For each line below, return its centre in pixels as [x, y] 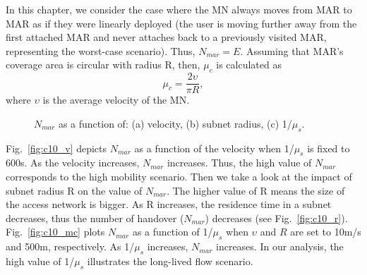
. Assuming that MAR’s [292, 50]
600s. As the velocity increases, [73, 163]
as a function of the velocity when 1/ [214, 148]
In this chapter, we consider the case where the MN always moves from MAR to [179, 9]
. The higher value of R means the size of [256, 190]
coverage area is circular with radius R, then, [103, 65]
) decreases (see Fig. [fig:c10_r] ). [276, 218]
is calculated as [249, 65]
